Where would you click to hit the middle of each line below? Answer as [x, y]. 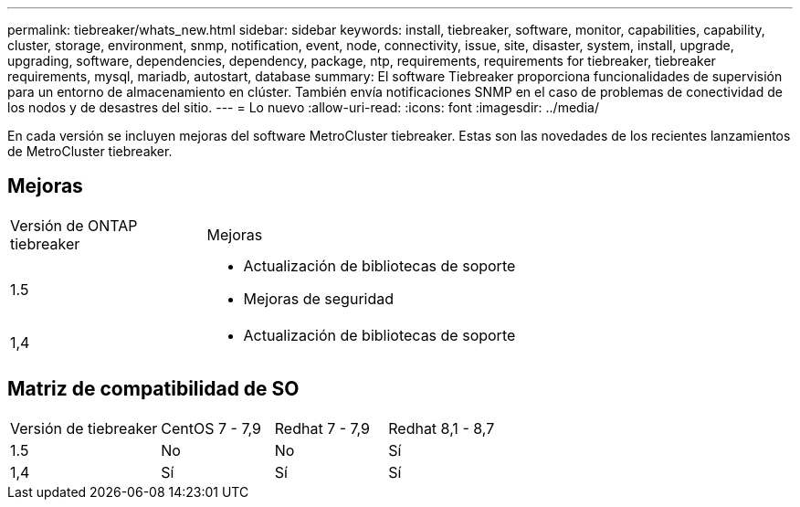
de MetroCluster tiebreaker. [90, 151]
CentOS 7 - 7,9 [211, 428]
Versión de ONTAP [74, 225]
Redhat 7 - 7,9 [322, 428]
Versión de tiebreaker [84, 428]
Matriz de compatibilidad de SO [153, 389]
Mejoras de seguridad [319, 298]
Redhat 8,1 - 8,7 [442, 428]
